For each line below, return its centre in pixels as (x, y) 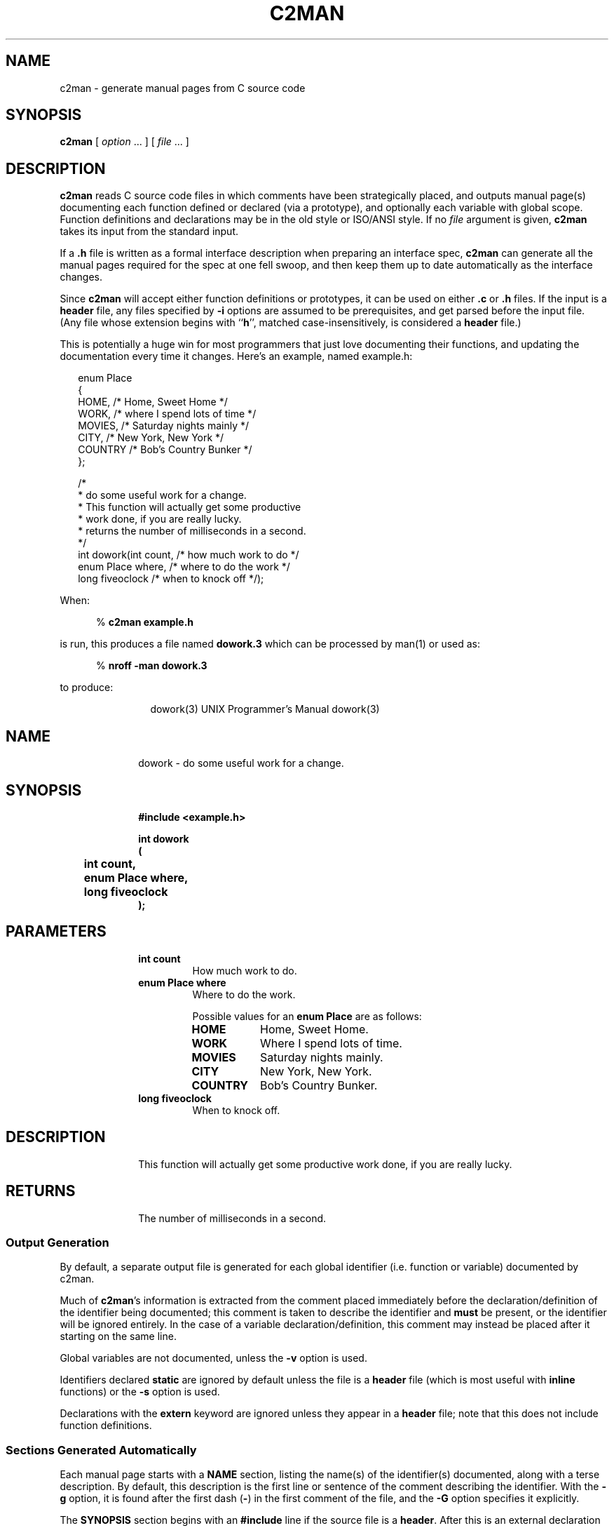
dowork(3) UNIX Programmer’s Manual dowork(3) (265, 709)
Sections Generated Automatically (101, 1450)
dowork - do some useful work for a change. (241, 763)
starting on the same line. (118, 1336)
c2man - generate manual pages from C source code (183, 88)
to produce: (87, 688)
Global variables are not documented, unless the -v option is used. (213, 1358)
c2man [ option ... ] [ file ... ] (124, 142)
